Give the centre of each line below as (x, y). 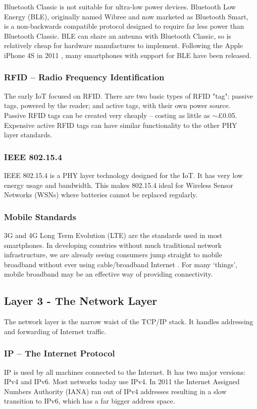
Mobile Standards (40, 216)
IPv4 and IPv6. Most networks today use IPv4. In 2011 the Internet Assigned (122, 381)
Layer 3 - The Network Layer (81, 301)
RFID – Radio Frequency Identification (84, 77)
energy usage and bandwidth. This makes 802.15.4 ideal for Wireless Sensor (119, 185)
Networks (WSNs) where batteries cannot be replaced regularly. (101, 195)
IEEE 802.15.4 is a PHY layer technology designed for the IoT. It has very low (124, 175)
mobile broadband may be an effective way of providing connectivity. (108, 274)
